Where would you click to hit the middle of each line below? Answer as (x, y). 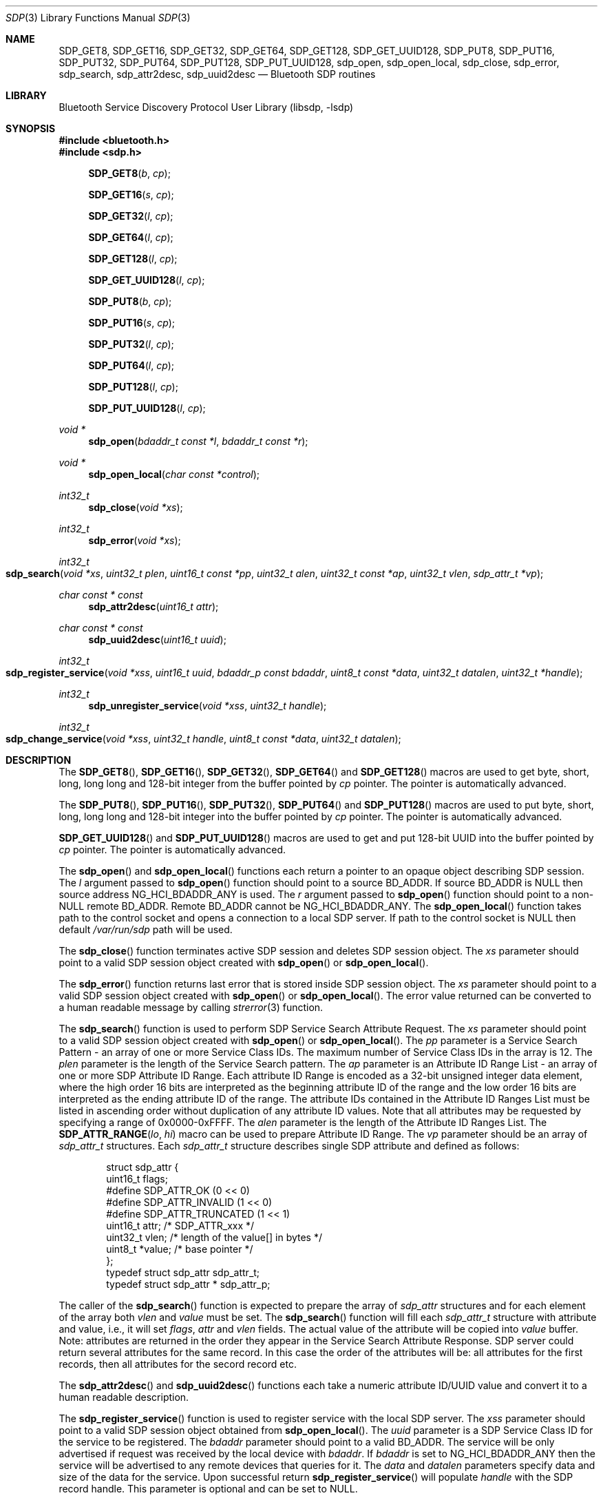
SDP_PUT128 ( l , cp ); (133, 387)
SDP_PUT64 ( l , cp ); (131, 365)
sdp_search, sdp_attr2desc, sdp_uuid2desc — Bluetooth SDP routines (217, 74)
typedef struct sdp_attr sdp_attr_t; (183, 1272)
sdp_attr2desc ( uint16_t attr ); (154, 606)
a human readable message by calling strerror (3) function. (191, 1007)
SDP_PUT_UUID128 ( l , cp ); (147, 408)
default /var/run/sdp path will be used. (146, 929)
